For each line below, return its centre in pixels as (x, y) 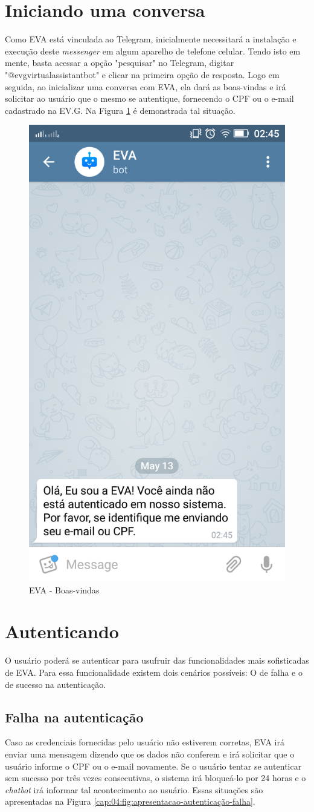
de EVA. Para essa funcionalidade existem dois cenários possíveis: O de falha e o (154, 672)
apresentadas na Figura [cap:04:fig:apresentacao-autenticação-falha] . (130, 801)
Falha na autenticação (74, 717)
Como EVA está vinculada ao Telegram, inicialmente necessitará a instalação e (151, 39)
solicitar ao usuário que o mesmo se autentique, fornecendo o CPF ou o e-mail (149, 98)
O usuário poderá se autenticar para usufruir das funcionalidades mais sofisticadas (157, 660)
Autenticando (62, 631)
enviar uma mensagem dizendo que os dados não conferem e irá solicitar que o (150, 754)
